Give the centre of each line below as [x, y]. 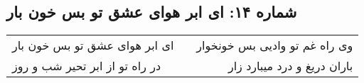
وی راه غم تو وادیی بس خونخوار [275, 45]
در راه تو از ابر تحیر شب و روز [87, 66]
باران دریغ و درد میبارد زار [290, 66]
